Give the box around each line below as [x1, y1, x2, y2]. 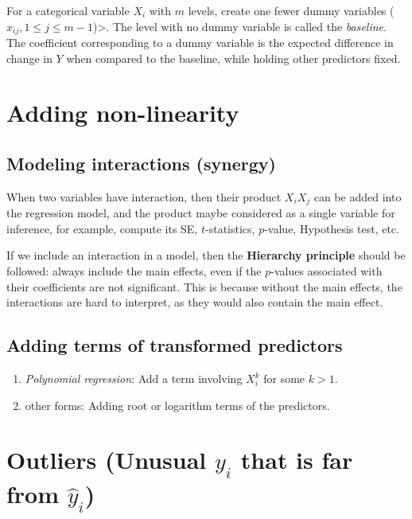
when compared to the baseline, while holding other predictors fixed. [66, 49, 401, 66]
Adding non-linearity [6, 96, 239, 129]
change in [6, 49, 52, 66]
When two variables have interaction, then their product [6, 188, 282, 205]
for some [263, 370, 305, 387]
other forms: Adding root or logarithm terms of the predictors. [25, 396, 330, 413]
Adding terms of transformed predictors [6, 333, 343, 357]
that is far [240, 443, 353, 476]
